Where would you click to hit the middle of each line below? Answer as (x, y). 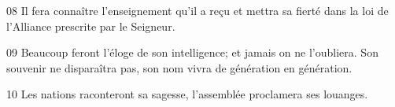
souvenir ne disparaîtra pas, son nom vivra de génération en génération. (179, 67)
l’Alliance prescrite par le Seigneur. (91, 26)
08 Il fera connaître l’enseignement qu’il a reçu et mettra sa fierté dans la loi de (197, 10)
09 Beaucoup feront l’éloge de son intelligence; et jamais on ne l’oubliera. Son (192, 52)
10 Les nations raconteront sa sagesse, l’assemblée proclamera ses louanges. (187, 94)
